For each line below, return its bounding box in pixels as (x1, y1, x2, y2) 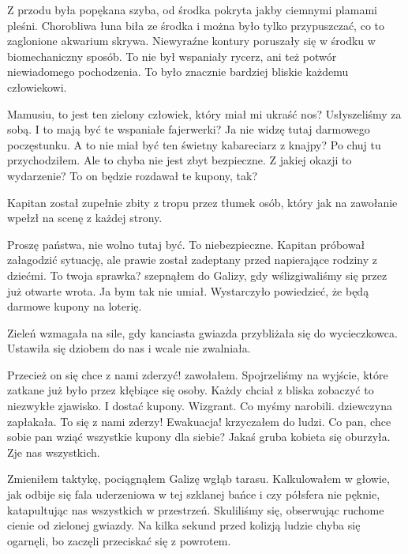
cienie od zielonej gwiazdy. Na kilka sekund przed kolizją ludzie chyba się (7, 517, 361, 533)
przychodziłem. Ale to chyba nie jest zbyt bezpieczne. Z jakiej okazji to (7, 152, 352, 168)
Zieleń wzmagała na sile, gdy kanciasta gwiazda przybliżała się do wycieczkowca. (7, 324, 398, 341)
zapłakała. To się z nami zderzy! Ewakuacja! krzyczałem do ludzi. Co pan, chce (7, 413, 391, 429)
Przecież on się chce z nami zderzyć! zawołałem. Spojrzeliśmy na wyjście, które (7, 366, 388, 383)
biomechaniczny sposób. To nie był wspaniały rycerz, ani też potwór (7, 47, 337, 64)
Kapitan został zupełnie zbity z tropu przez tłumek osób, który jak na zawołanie (7, 194, 398, 210)
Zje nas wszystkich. (7, 443, 100, 460)
